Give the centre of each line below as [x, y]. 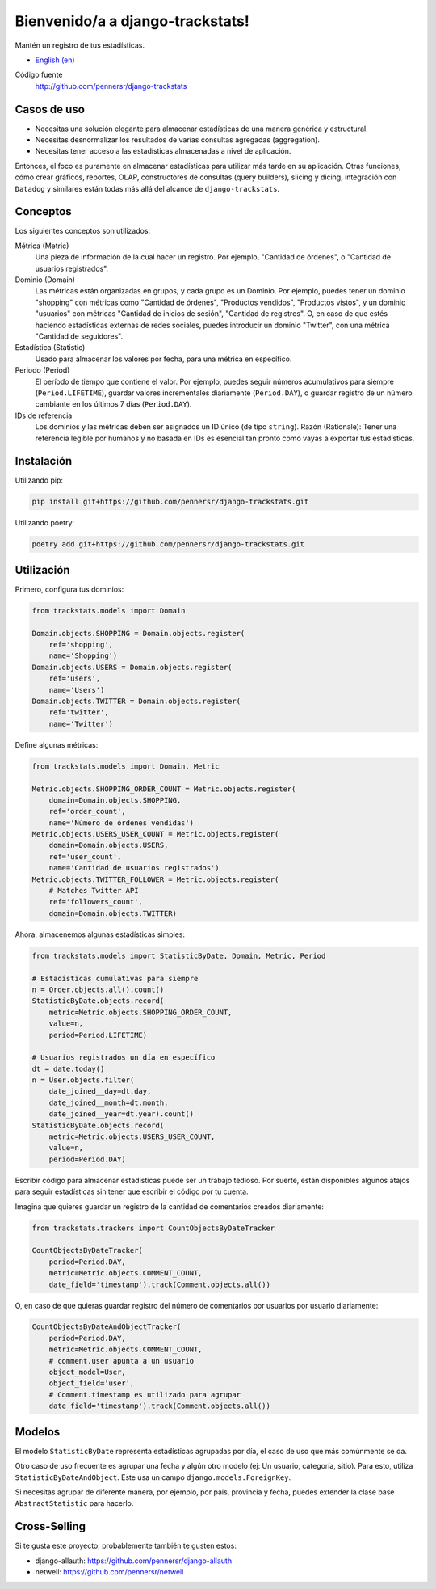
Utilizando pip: [39, 480]
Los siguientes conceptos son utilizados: [83, 231]
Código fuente [39, 75]
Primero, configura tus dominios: [69, 589]
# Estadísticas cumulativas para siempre [115, 978]
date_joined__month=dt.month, [109, 1102]
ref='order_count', [88, 811]
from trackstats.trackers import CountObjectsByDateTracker [153, 1228]
